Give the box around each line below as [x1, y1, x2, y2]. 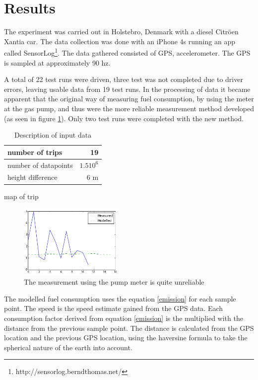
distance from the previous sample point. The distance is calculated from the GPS [4, 322, 254, 333]
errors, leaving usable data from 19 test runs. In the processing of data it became [4, 83, 251, 94]
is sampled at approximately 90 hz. [4, 57, 111, 68]
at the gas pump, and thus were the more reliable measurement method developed [4, 103, 254, 113]
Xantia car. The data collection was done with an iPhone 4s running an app [4, 36, 235, 46]
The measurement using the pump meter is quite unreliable [24, 277, 204, 287]
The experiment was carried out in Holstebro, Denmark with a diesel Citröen [4, 26, 239, 37]
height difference [7, 172, 58, 182]
